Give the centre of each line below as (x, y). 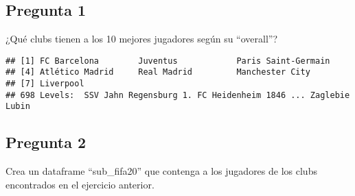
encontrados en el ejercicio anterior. (80, 184)
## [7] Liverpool (45, 84)
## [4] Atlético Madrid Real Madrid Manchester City (158, 72)
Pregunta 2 (46, 142)
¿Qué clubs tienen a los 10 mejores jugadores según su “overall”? (142, 39)
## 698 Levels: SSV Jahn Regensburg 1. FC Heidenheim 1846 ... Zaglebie (178, 95)
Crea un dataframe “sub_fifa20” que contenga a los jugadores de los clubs (161, 171)
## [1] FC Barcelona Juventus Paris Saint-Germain (168, 61)
